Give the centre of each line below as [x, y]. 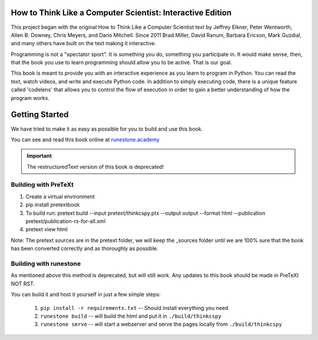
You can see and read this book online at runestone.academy [85, 139]
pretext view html [47, 229]
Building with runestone [46, 264]
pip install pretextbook [53, 205]
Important [39, 156]
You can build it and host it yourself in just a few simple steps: [86, 295]
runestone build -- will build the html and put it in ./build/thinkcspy [131, 316]
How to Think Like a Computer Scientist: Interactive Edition [121, 13]
